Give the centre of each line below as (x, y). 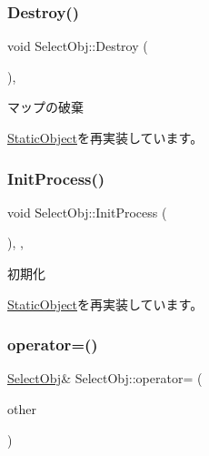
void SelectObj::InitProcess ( (87, 212)
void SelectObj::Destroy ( (78, 46)
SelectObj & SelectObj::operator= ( (105, 378)
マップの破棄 (45, 107)
